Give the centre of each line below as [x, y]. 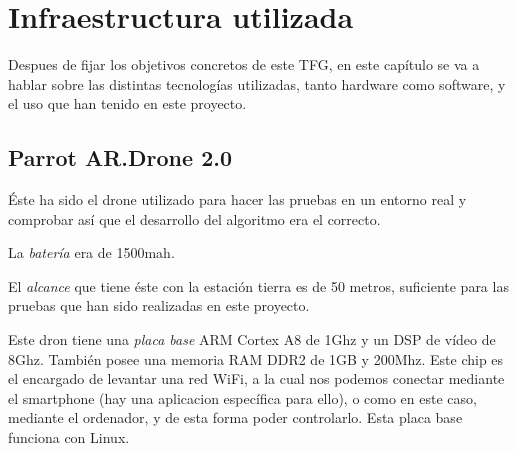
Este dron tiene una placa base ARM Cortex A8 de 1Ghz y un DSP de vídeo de [252, 339]
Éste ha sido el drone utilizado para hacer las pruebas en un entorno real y [237, 199]
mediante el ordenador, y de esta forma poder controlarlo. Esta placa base [235, 417]
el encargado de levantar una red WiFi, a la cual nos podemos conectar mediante [256, 378]
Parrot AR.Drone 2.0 [120, 157]
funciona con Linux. [69, 437]
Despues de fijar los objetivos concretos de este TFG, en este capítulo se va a [244, 64]
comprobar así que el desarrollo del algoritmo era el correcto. [194, 218]
